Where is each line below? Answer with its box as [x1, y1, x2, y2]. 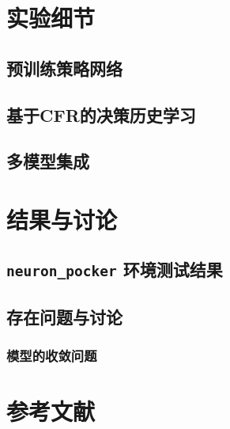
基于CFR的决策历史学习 [6, 102, 196, 127]
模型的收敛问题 [6, 346, 97, 366]
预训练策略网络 [6, 55, 123, 80]
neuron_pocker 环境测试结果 [6, 257, 223, 282]
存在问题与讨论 [6, 304, 123, 328]
